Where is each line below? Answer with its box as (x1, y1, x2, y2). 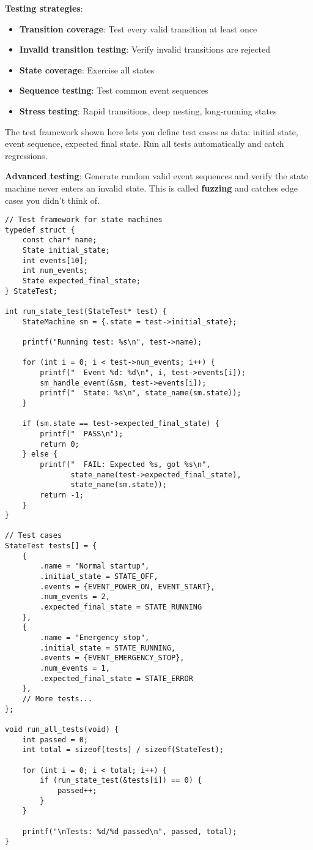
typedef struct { (5, 225, 75, 234)
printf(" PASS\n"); (40, 429, 123, 438)
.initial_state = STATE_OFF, (40, 572, 158, 581)
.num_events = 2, (40, 592, 110, 602)
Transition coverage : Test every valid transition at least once (19, 22, 257, 35)
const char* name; (22, 236, 97, 245)
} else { (22, 450, 57, 459)
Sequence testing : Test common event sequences (19, 84, 208, 97)
